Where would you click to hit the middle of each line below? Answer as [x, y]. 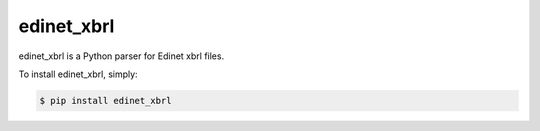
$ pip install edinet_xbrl [105, 100]
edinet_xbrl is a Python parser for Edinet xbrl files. [121, 56]
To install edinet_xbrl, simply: [78, 74]
